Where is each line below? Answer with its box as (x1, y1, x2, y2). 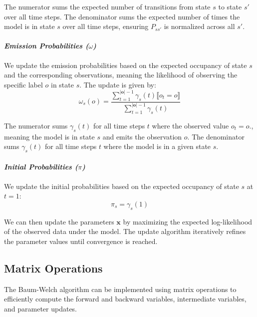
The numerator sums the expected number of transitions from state (4, 1, 211, 11)
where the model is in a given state (103, 141, 211, 151)
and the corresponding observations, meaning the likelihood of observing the (4, 69, 238, 80)
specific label (4, 79, 43, 89)
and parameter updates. (4, 303, 77, 313)
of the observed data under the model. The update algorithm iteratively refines (4, 226, 246, 236)
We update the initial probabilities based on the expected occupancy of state (4, 180, 239, 191)
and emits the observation (102, 131, 182, 141)
